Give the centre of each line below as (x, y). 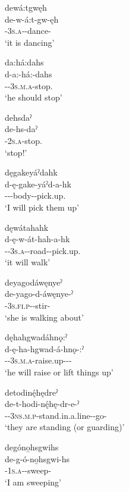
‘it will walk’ (28, 262)
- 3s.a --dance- (28, 31)
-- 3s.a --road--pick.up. (43, 250)
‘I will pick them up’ (42, 207)
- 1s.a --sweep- (28, 470)
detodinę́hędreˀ (32, 392)
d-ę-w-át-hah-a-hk (37, 239)
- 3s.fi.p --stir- (28, 305)
